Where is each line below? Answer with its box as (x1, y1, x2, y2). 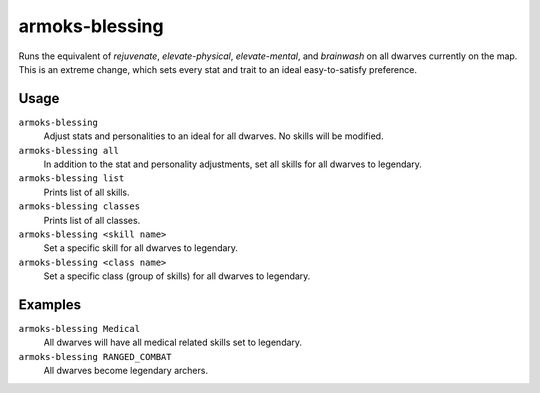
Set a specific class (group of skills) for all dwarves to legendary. (43, 270, 311, 282)
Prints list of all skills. (43, 186, 130, 198)
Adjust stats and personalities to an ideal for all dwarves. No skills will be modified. (43, 130, 384, 142)
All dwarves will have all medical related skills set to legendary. (43, 336, 303, 349)
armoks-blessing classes (18, 201, 140, 212)
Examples (18, 296, 82, 313)
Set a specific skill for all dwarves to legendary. (43, 242, 239, 254)
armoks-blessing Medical (18, 323, 140, 335)
